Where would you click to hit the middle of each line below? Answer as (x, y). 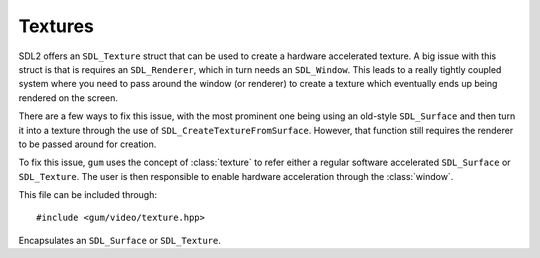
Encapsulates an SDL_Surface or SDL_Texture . (120, 240)
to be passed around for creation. (87, 144)
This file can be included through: (88, 195)
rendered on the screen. (68, 97)
